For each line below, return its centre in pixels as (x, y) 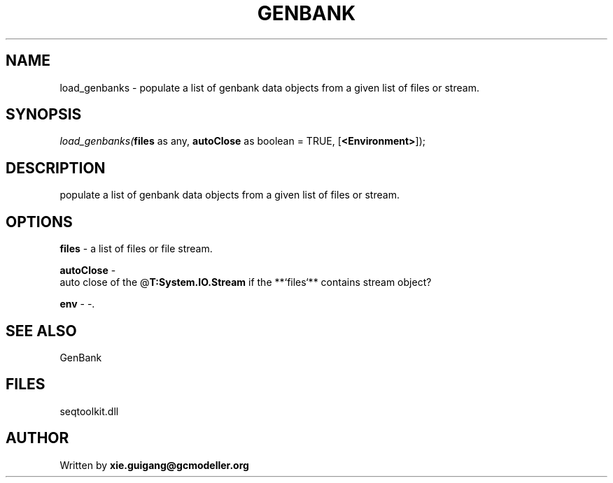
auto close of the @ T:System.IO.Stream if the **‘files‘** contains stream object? (246, 282)
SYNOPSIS (44, 115)
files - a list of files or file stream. (136, 249)
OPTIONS (39, 222)
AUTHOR (37, 438)
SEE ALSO (41, 331)
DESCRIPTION (56, 168)
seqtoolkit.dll (89, 411)
